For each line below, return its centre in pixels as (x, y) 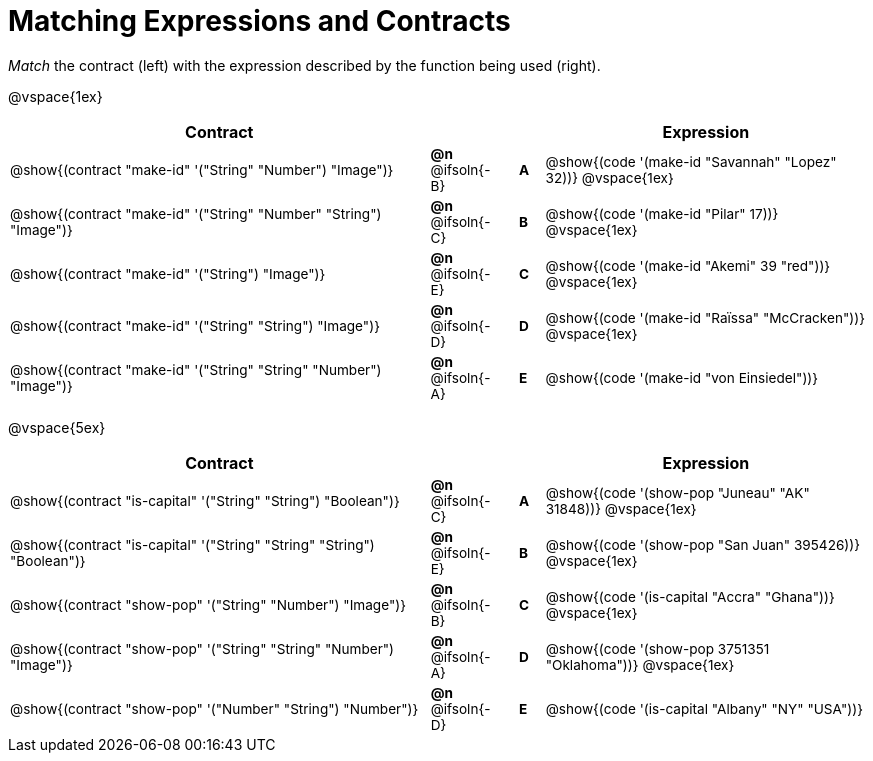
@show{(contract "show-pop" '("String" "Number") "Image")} (208, 604)
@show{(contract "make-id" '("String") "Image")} (168, 273)
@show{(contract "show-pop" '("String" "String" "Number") (202, 648)
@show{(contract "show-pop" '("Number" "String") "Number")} (214, 708)
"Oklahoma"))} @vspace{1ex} (640, 664)
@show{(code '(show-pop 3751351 (657, 648)
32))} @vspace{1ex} (609, 177)
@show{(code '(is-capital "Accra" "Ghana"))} (690, 596)
